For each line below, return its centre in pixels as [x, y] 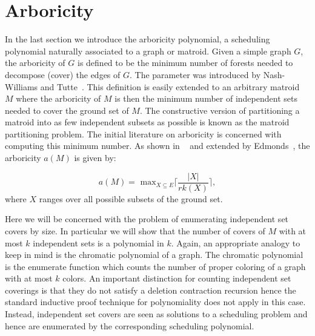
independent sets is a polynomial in [98, 242]
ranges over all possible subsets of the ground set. [131, 198]
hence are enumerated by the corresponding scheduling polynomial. [130, 325]
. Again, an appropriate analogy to [236, 242]
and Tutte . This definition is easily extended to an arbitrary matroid [170, 86]
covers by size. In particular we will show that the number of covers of [135, 230]
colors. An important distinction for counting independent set [177, 278]
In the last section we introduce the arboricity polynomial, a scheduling [138, 39]
